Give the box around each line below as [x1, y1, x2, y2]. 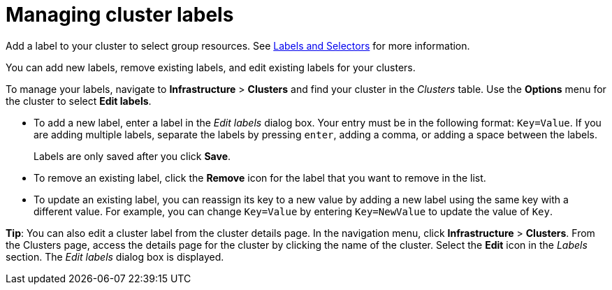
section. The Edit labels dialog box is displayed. [6, 250, 224, 263]
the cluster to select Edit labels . [6, 94, 152, 107]
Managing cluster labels [6, 3, 234, 27]
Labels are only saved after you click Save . [34, 150, 231, 162]
